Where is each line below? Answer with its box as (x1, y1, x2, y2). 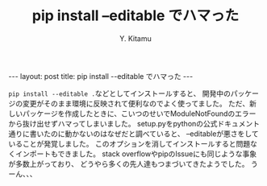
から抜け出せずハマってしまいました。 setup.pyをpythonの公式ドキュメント (8, 118, 261, 128)
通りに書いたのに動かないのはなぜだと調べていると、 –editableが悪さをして (8, 129, 260, 138)
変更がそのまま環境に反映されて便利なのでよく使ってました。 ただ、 (22, 98, 250, 108)
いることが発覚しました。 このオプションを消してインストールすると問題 (8, 138, 251, 148)
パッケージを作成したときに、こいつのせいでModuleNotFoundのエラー (22, 109, 257, 118)
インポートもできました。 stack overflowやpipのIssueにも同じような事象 (15, 149, 257, 159)
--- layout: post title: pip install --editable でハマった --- (8, 71, 194, 81)
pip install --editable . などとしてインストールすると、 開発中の (8, 89, 232, 98)
